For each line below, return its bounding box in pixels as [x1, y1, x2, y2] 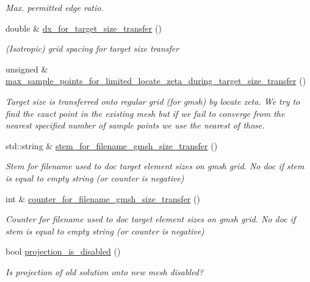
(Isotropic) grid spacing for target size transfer [5, 42, 179, 55]
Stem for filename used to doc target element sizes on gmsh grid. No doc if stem [5, 160, 305, 172]
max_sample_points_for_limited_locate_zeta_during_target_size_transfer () [5, 74, 306, 87]
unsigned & [5, 62, 48, 75]
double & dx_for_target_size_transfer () [5, 21, 162, 34]
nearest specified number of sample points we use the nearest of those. [5, 119, 265, 132]
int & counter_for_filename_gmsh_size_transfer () [5, 192, 200, 205]
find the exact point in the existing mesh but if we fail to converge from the [5, 107, 285, 119]
